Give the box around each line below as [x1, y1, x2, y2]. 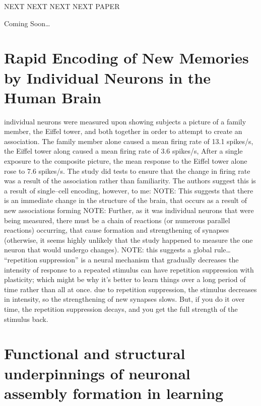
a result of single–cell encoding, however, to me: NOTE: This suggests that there [4, 185, 253, 195]
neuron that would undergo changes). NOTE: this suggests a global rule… [4, 244, 231, 255]
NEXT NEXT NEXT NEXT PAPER [4, 1, 120, 11]
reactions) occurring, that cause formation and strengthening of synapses [4, 225, 229, 235]
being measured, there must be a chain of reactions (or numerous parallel [4, 215, 230, 225]
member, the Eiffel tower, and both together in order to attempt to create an [4, 126, 242, 137]
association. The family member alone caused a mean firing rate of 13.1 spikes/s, [4, 136, 253, 146]
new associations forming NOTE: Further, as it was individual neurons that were [4, 205, 254, 216]
